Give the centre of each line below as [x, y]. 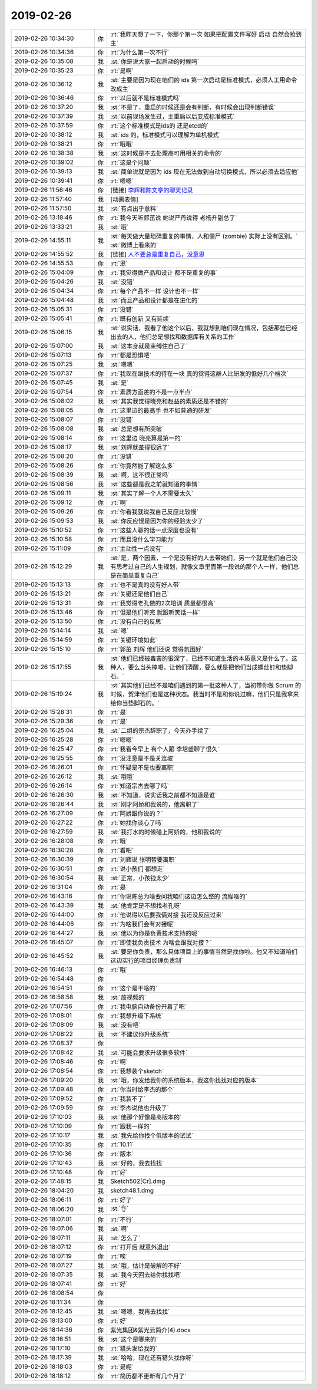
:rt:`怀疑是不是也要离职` [142, 768]
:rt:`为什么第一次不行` [139, 52]
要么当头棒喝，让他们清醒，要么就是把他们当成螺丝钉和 [204, 667]
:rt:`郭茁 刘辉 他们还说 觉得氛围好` [157, 649]
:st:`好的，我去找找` [137, 1163]
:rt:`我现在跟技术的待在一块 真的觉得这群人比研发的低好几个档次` [199, 373]
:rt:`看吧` [122, 850]
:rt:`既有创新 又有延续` [140, 318]
